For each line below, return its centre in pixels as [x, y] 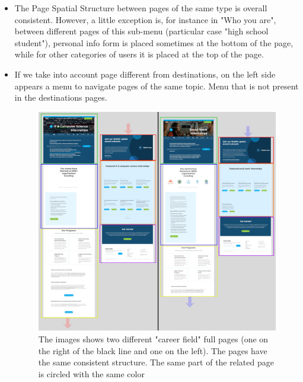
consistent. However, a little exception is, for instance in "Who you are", [145, 19]
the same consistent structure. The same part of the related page [156, 362]
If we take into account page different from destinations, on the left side [145, 74]
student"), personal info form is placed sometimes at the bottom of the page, [154, 42]
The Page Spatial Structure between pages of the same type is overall [141, 8]
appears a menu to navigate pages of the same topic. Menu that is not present [157, 86]
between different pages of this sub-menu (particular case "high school [141, 31]
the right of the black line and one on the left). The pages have [153, 350]
